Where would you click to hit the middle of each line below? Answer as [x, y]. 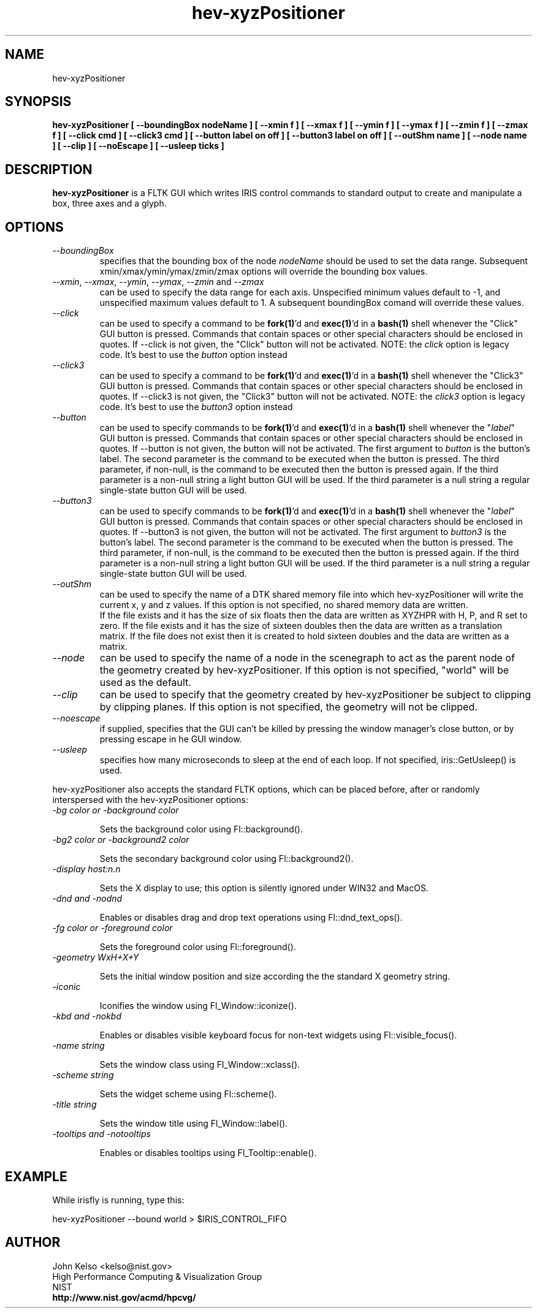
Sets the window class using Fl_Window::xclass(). [200, 1065]
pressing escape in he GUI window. [171, 739]
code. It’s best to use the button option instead [193, 355]
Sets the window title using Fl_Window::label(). [194, 1124]
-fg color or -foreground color [112, 928]
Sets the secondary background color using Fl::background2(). [227, 859]
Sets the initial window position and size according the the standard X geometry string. [275, 976]
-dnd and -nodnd [87, 899]
